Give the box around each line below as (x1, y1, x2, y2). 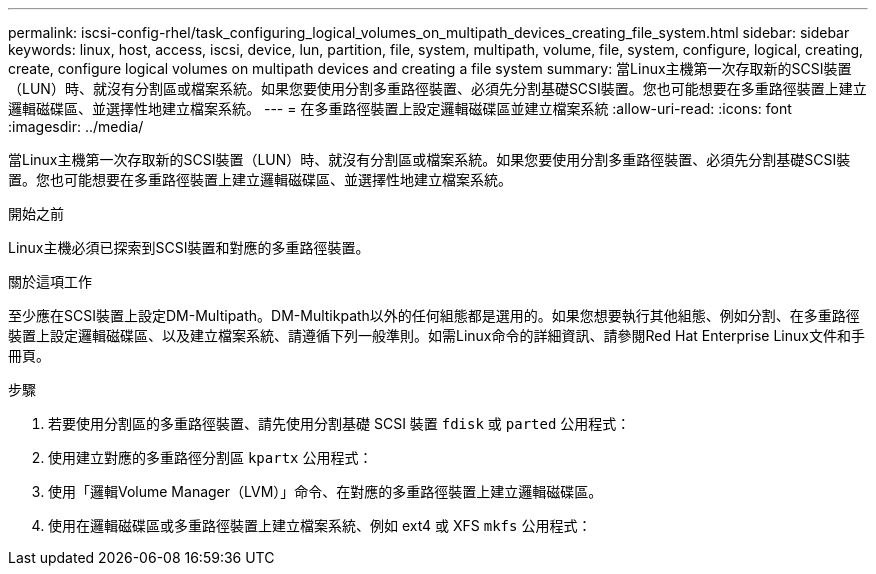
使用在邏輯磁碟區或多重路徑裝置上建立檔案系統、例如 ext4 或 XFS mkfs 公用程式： (48, 517, 592, 534)
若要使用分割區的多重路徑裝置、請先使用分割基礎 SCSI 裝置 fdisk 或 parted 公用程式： (48, 415, 631, 432)
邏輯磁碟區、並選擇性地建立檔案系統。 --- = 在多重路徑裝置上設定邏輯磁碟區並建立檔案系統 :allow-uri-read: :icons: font (8, 100, 792, 117)
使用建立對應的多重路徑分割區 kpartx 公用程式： (48, 449, 373, 466)
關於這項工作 (8, 273, 92, 290)
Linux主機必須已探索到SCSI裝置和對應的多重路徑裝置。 (8, 239, 370, 256)
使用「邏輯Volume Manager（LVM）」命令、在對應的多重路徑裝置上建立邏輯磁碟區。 (48, 483, 603, 500)
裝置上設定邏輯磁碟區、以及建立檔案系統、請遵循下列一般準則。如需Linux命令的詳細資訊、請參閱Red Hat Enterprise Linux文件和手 (8, 327, 865, 344)
